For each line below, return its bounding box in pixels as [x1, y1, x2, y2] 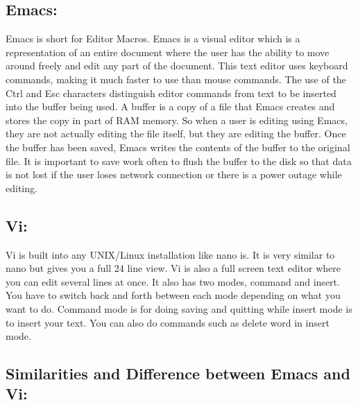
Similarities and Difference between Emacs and [6, 363, 350, 384]
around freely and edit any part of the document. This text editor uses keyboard [6, 58, 348, 73]
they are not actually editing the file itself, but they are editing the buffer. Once [6, 126, 346, 141]
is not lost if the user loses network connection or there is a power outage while [6, 167, 342, 182]
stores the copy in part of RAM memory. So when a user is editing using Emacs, [6, 112, 348, 127]
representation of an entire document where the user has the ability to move [6, 44, 330, 59]
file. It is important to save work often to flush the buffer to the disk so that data [6, 153, 352, 168]
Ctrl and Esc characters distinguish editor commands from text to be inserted [6, 85, 336, 100]
